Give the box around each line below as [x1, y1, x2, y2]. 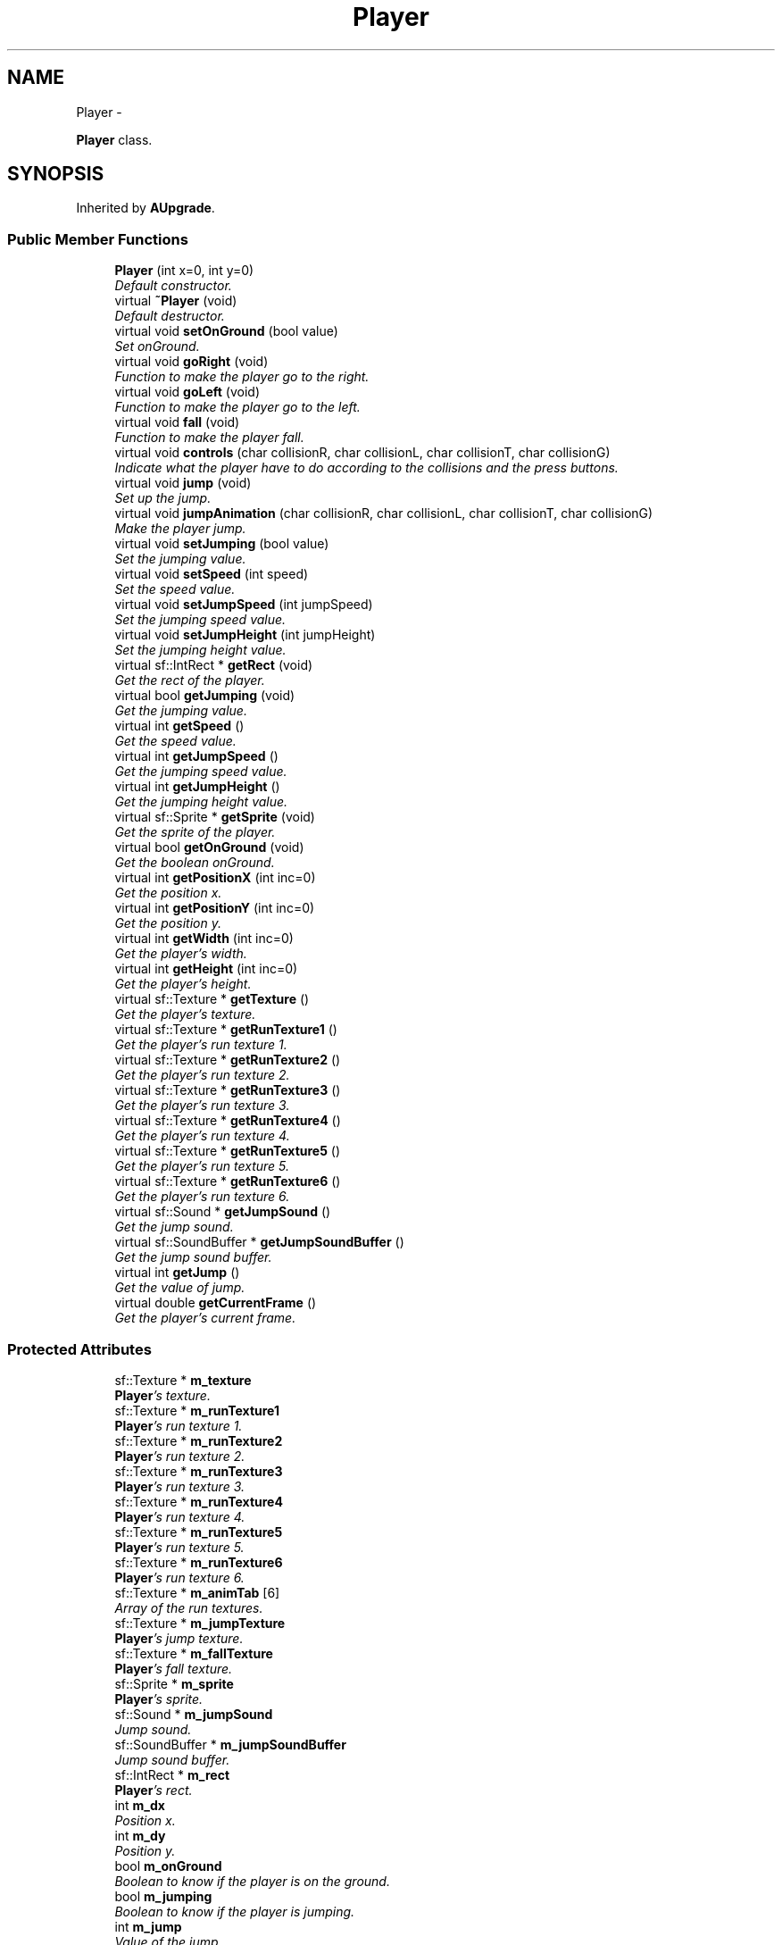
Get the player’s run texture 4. [114, 1128, 290, 1144]
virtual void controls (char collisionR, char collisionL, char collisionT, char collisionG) [114, 445, 611, 461]
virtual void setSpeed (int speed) [114, 566, 309, 582]
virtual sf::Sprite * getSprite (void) [114, 809, 315, 825]
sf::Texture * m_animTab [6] [114, 1584, 280, 1600]
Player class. [76, 131, 153, 147]
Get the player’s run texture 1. [114, 1037, 287, 1053]
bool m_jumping [114, 1888, 212, 1904]
